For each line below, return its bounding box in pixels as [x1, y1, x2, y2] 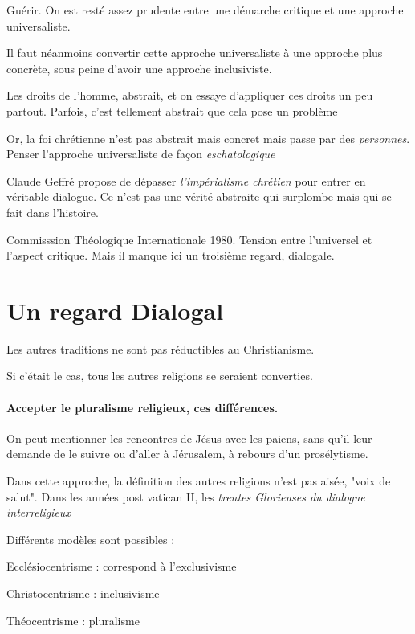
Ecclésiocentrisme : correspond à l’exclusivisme [6, 558, 237, 575]
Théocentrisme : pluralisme [6, 612, 140, 628]
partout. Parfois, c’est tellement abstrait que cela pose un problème [6, 102, 338, 119]
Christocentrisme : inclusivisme [6, 584, 160, 601]
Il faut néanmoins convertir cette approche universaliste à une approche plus [6, 44, 383, 61]
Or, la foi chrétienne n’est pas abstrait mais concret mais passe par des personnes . [6, 129, 410, 146]
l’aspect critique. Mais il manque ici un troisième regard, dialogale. [6, 247, 335, 264]
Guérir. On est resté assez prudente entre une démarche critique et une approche [6, 2, 404, 18]
